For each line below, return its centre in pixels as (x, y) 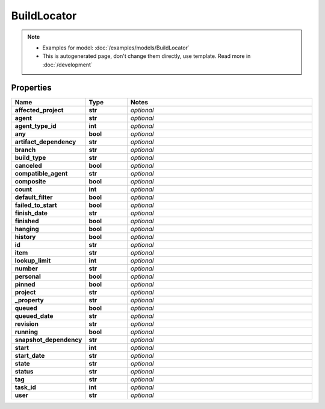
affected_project (39, 110)
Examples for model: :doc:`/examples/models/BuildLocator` (116, 48)
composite (30, 181)
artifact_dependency (45, 142)
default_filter (34, 197)
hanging (27, 229)
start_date (30, 355)
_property (29, 300)
